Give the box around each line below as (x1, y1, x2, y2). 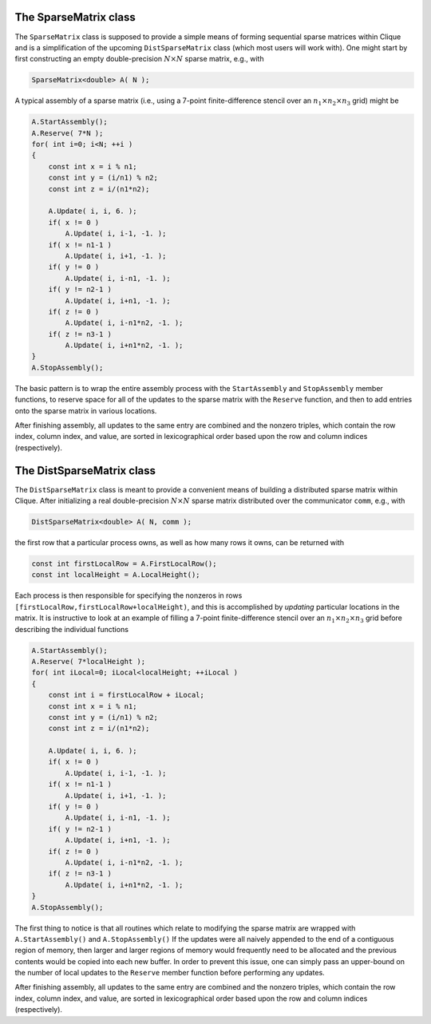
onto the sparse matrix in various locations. (14, 405, 157, 415)
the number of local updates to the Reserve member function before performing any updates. (14, 968, 325, 978)
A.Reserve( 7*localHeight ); (31, 657, 146, 666)
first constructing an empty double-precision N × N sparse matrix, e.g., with (14, 54, 264, 64)
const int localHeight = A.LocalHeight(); (31, 571, 200, 579)
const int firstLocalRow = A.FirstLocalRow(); (31, 559, 217, 568)
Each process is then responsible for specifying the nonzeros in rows (14, 591, 243, 600)
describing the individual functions (14, 624, 129, 634)
